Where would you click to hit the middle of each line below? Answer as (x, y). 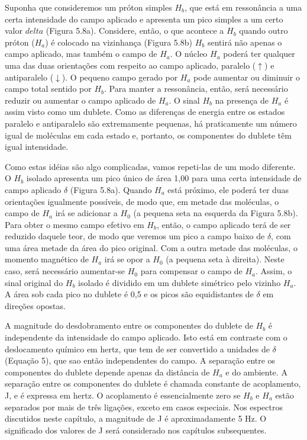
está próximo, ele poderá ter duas (228, 189)
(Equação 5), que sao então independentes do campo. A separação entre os (140, 360)
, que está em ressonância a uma (243, 7)
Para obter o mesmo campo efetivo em (75, 224)
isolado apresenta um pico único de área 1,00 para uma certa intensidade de (164, 178)
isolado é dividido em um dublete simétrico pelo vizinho (180, 282)
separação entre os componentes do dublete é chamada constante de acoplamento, (153, 383)
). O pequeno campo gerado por (120, 77)
